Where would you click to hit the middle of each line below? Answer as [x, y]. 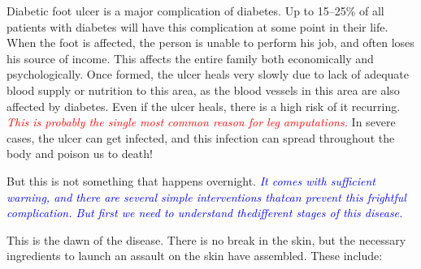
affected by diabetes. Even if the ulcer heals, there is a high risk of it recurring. [204, 106]
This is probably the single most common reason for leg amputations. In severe [201, 122]
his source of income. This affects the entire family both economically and [190, 58]
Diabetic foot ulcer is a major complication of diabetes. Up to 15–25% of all [195, 11]
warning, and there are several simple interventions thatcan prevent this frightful [206, 196]
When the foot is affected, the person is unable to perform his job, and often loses [210, 43]
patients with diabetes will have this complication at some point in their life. [197, 26]
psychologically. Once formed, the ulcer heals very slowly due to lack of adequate [208, 74]
